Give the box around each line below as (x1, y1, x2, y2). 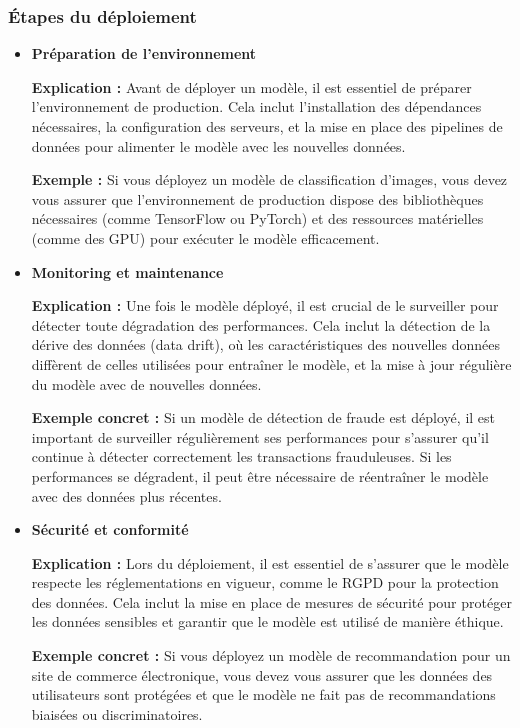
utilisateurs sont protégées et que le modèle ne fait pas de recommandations (31, 684, 496, 705)
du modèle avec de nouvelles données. (31, 373, 262, 394)
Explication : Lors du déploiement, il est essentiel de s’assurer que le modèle (31, 552, 509, 573)
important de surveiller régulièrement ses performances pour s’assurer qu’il (31, 426, 489, 447)
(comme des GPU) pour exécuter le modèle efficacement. (31, 227, 380, 248)
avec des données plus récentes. (31, 485, 222, 506)
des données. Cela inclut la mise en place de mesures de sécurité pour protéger (31, 591, 512, 612)
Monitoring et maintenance (31, 261, 224, 282)
